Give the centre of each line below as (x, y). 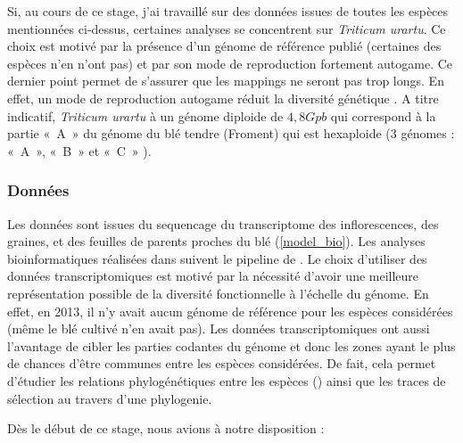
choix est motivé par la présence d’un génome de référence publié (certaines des (224, 46)
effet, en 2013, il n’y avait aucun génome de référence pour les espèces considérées (230, 311)
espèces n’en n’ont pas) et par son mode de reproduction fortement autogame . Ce (230, 63)
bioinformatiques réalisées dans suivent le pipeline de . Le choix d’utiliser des (217, 258)
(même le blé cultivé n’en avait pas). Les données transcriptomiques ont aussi (219, 328)
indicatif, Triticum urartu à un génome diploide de (145, 115)
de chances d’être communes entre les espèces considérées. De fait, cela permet (222, 363)
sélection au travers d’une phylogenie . (110, 398)
